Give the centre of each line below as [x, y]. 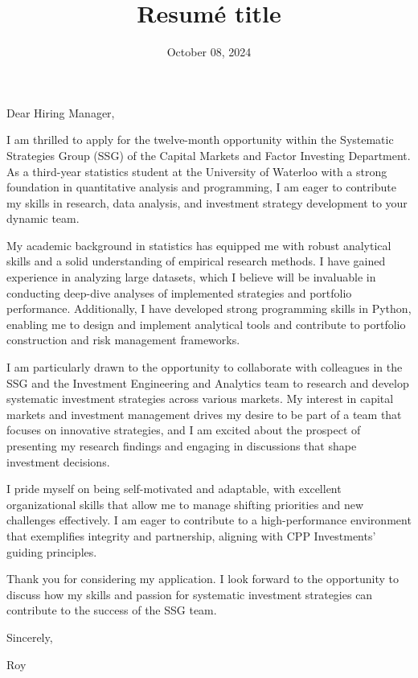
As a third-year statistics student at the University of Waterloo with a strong [197, 171]
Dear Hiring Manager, [61, 112]
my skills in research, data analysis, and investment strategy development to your [207, 202]
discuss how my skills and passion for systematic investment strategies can [190, 594]
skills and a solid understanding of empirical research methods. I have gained [196, 261]
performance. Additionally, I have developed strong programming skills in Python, [209, 308]
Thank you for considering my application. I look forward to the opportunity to [203, 579]
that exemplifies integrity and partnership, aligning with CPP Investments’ [191, 535]
